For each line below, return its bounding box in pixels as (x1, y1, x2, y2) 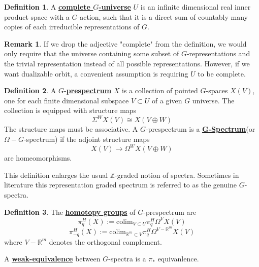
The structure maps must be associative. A (4, 124, 138, 134)
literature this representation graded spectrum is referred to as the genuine (4, 179, 237, 190)
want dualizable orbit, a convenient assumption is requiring (4, 68, 188, 79)
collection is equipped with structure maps (4, 105, 137, 116)
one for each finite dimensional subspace (4, 95, 129, 105)
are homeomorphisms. (4, 152, 72, 163)
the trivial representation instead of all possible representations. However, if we (4, 58, 250, 68)
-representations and (186, 48, 250, 59)
